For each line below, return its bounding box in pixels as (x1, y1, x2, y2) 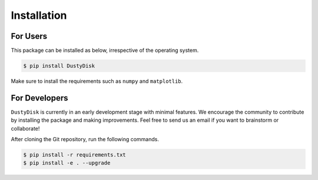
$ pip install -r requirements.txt (23, 152, 126, 158)
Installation (11, 9, 67, 22)
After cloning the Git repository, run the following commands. (11, 136, 159, 143)
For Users (11, 31, 48, 41)
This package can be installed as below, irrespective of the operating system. (11, 47, 199, 54)
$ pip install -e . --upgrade (23, 159, 111, 166)
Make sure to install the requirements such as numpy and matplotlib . (11, 78, 183, 85)
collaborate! (11, 125, 40, 132)
